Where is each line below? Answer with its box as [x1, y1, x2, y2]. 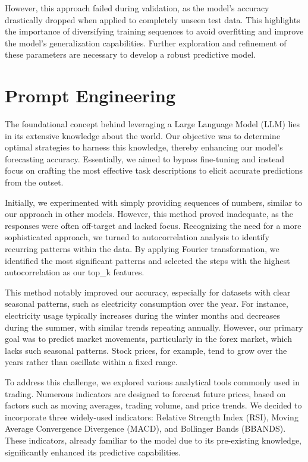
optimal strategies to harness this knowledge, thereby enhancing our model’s [5, 141, 283, 153]
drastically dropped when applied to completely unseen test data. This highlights [5, 13, 300, 26]
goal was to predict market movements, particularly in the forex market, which [5, 332, 292, 345]
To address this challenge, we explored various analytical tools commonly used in [5, 375, 300, 388]
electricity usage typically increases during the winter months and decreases [5, 309, 281, 321]
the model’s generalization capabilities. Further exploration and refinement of [5, 36, 287, 49]
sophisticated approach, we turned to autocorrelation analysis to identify [5, 231, 270, 243]
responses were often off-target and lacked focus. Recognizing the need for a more [5, 219, 301, 231]
